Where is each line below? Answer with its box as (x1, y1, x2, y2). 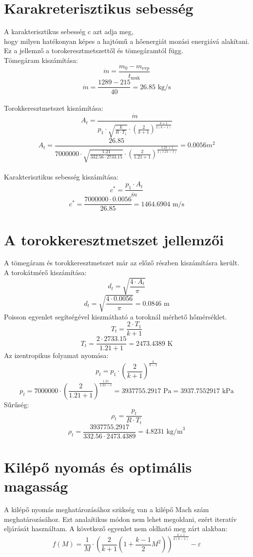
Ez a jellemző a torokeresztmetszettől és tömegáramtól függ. (4, 45, 183, 56)
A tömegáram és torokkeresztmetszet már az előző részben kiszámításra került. (4, 258, 239, 268)
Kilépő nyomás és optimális (4, 457, 192, 477)
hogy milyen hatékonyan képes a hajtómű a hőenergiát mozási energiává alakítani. (4, 36, 250, 46)
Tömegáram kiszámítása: (4, 55, 78, 65)
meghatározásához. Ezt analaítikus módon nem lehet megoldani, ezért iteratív (4, 514, 237, 524)
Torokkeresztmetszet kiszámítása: (4, 103, 103, 113)
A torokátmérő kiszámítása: (4, 267, 87, 278)
